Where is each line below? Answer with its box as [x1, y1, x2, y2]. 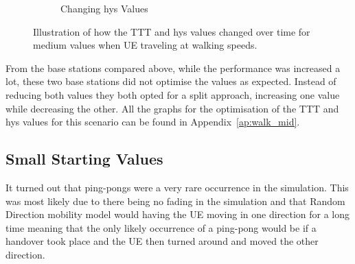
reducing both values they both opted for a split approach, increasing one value [5, 87, 340, 101]
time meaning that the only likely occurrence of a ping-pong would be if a [5, 220, 317, 235]
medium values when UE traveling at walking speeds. [33, 38, 257, 52]
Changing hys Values [60, 1, 148, 15]
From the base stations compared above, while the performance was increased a [5, 60, 341, 75]
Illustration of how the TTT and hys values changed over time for [33, 24, 310, 38]
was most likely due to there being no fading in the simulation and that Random [5, 193, 345, 208]
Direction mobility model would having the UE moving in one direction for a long [5, 207, 350, 221]
